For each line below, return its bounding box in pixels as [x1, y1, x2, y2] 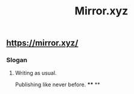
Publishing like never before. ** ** [14, 81, 101, 88]
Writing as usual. [14, 69, 57, 77]
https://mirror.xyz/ [6, 38, 78, 48]
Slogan [6, 56, 28, 64]
